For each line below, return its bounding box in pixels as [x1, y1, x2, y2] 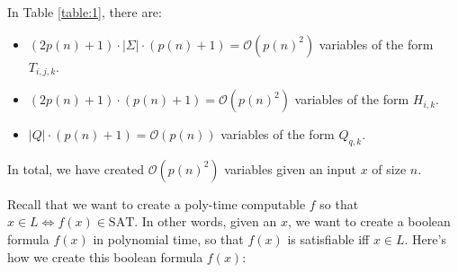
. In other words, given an [134, 212, 277, 231]
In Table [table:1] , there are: [7, 3, 162, 21]
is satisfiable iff [287, 230, 370, 249]
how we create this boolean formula [7, 247, 203, 266]
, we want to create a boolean [287, 212, 451, 231]
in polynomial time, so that [93, 230, 244, 249]
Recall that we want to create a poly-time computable [7, 194, 306, 213]
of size [372, 159, 407, 178]
